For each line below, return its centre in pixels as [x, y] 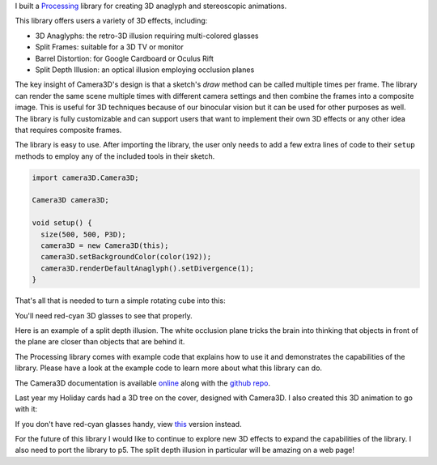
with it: [26, 409]
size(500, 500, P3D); [84, 234]
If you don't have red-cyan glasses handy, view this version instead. [128, 424]
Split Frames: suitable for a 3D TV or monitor [109, 47]
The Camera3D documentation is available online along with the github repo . [143, 383]
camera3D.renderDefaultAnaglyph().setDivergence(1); [147, 268]
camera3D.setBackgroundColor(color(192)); [126, 257]
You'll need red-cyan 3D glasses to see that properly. [104, 315]
